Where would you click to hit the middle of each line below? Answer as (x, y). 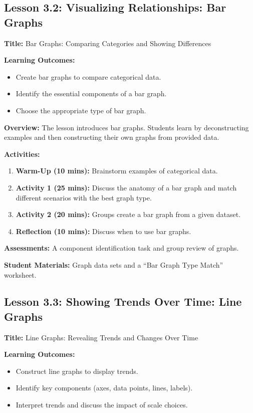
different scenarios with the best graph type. (84, 197)
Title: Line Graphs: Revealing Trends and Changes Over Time (101, 337)
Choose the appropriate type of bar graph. (81, 110)
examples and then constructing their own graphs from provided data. (112, 137)
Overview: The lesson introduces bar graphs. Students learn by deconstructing (126, 127)
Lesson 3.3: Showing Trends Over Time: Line (123, 301)
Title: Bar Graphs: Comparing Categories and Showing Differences (108, 43)
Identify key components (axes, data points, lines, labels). (104, 388)
